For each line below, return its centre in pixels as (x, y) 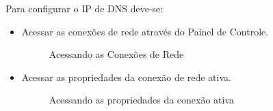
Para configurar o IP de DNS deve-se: (84, 8)
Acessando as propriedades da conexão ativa (142, 100)
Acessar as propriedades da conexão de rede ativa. (126, 77)
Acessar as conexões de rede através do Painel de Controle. (145, 31)
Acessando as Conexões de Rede (116, 54)
